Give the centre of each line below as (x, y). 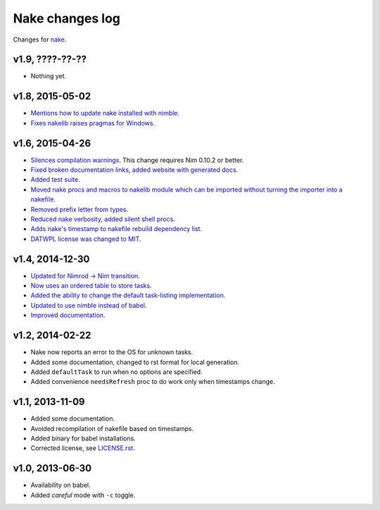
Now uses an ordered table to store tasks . (91, 286)
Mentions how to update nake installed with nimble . (105, 113)
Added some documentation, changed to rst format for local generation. (135, 362)
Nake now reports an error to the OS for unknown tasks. (112, 352)
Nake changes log (67, 18)
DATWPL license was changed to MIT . (86, 239)
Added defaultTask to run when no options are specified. (117, 372)
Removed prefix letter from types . (80, 209)
